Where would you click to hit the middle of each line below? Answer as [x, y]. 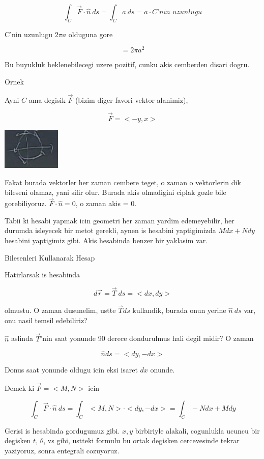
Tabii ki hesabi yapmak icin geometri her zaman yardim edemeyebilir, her [120, 220]
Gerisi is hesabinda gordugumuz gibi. [62, 430]
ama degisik [47, 99]
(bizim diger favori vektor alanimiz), [131, 99]
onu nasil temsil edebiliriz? [46, 320]
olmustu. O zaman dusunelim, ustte [60, 310]
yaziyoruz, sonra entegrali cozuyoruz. [62, 450]
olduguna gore [91, 34]
